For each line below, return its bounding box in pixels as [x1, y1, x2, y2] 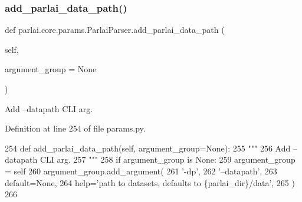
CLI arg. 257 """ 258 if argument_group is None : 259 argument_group [40, 153, 296, 166]
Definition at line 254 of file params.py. [5, 122, 146, 134]
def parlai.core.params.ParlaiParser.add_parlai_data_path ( [5, 23, 225, 36]
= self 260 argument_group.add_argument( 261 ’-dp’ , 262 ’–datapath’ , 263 [5, 164, 277, 177]
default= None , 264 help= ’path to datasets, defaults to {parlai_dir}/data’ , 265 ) [5, 176, 295, 188]
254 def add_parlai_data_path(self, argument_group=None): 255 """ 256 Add [5, 142, 291, 154]
